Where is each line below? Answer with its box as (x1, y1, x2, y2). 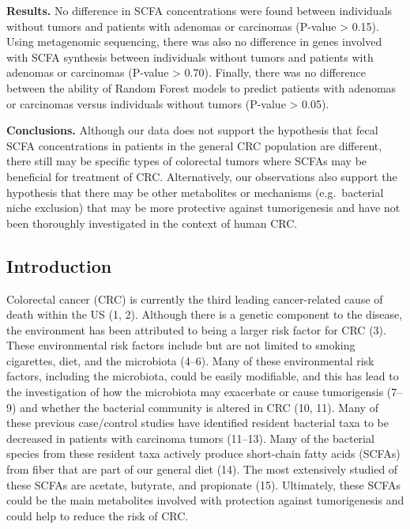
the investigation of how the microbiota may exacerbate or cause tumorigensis (6, 384, 384, 400)
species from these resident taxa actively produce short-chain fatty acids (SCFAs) (6, 445, 401, 462)
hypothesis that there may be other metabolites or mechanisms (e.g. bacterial (6, 183, 384, 200)
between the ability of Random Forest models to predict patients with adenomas (6, 79, 397, 96)
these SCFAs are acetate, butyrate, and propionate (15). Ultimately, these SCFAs (6, 476, 401, 493)
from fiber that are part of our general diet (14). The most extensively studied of (6, 461, 398, 478)
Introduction (6, 253, 112, 278)
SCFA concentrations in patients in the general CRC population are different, (6, 137, 382, 153)
